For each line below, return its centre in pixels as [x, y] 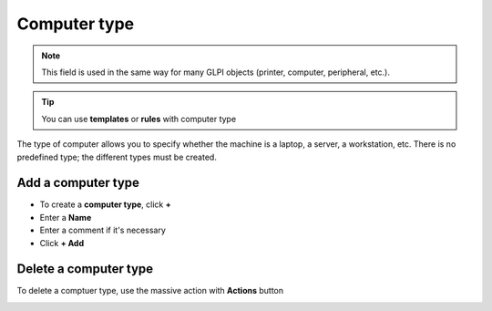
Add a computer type [78, 183]
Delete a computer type [85, 269]
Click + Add [62, 243]
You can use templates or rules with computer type [139, 119]
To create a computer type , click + [106, 204]
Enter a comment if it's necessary [102, 230]
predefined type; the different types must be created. [117, 157]
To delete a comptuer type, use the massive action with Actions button [150, 291]
